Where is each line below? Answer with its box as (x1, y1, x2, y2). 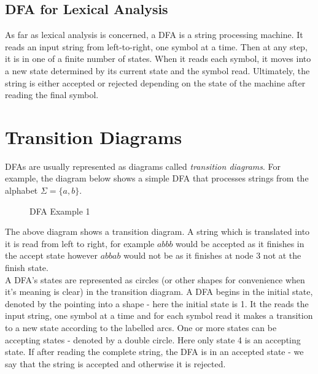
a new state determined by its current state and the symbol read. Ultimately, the (5, 64, 310, 77)
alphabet (5, 184, 38, 197)
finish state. (5, 261, 48, 274)
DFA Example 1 (29, 204, 90, 217)
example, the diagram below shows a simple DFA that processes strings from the (5, 172, 309, 185)
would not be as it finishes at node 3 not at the (123, 249, 301, 262)
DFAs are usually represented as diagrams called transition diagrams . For (5, 159, 281, 172)
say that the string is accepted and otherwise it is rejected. (5, 357, 226, 370)
